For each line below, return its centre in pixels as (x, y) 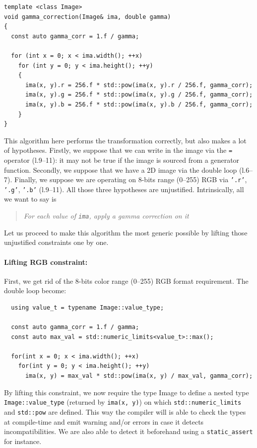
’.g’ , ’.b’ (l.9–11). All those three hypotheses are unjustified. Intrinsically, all (124, 189)
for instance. (23, 441)
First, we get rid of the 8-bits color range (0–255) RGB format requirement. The (126, 280)
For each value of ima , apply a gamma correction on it (106, 216)
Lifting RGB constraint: (46, 262)
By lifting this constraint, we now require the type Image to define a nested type (127, 392)
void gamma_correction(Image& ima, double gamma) (88, 17)
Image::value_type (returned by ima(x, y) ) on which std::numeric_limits (123, 402)
